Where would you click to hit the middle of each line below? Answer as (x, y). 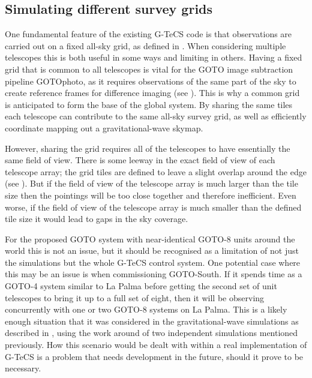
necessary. (23, 368)
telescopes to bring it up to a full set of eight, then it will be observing (135, 297)
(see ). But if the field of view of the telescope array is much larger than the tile (151, 183)
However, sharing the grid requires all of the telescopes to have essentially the (148, 148)
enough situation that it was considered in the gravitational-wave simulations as (152, 321)
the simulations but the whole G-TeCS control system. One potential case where (153, 262)
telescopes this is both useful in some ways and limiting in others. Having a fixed (154, 57)
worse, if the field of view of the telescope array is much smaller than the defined (153, 207)
